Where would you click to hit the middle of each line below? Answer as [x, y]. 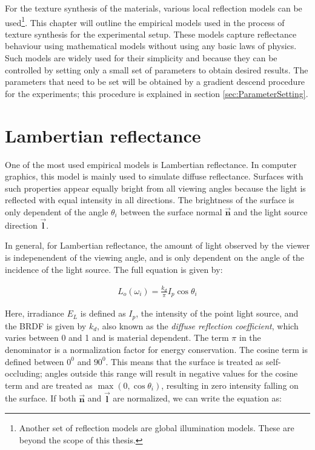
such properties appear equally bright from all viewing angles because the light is [155, 188]
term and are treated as [49, 385]
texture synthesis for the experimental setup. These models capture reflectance [151, 34]
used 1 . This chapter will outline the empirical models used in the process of [145, 21]
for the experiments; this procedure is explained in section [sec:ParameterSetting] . [157, 93]
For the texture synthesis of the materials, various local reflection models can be [154, 8]
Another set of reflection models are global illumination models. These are [157, 428]
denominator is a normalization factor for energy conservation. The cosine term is [156, 349]
